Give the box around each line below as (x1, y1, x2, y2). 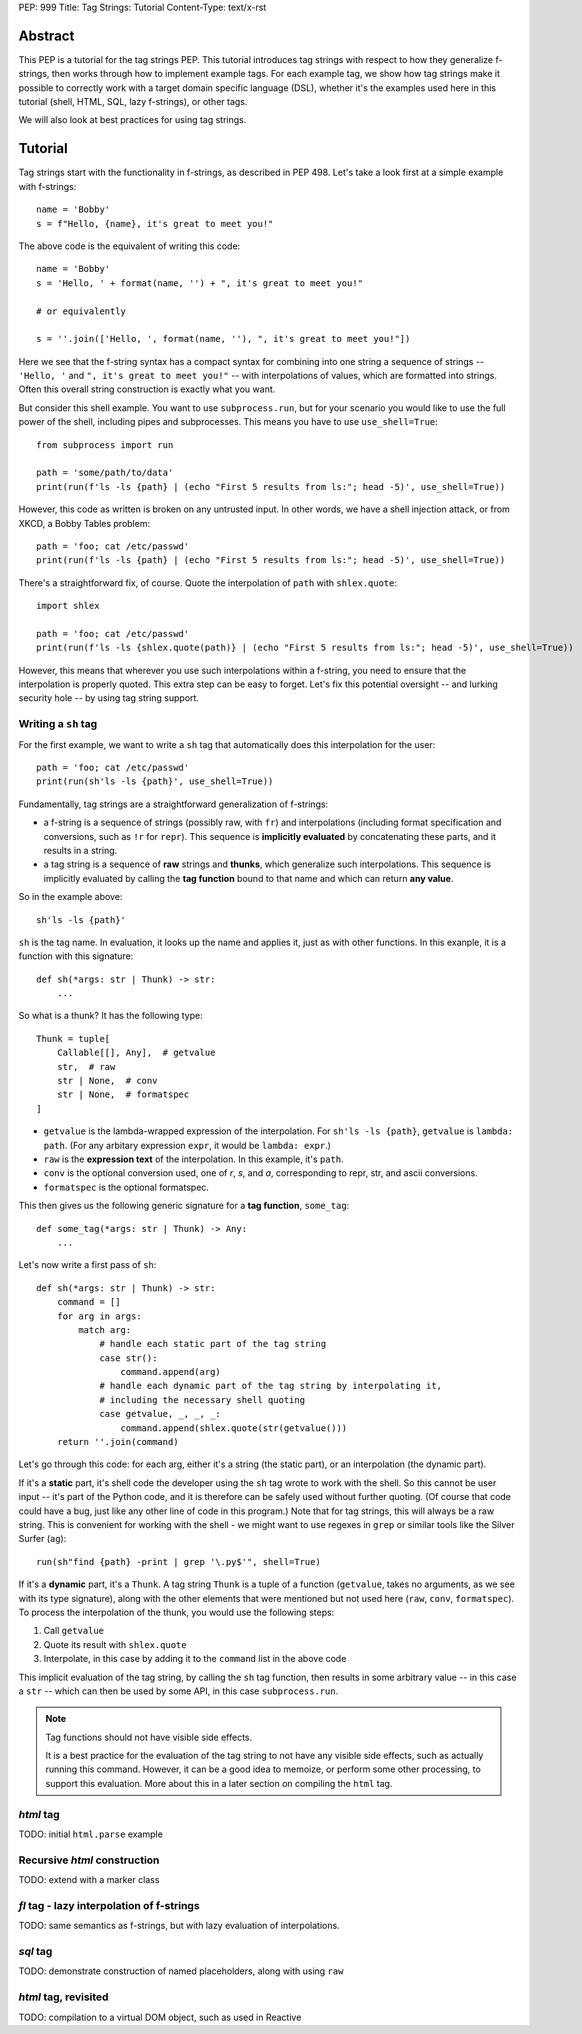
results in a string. (43, 844, 118, 856)
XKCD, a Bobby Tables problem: (18, 517, 150, 529)
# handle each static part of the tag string (99, 1338, 327, 1350)
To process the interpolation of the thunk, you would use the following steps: (18, 1606, 335, 1618)
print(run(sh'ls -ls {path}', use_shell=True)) (36, 776, 274, 787)
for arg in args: (56, 1310, 142, 1322)
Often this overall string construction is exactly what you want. (18, 383, 276, 395)
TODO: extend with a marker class (18, 1874, 160, 1886)
